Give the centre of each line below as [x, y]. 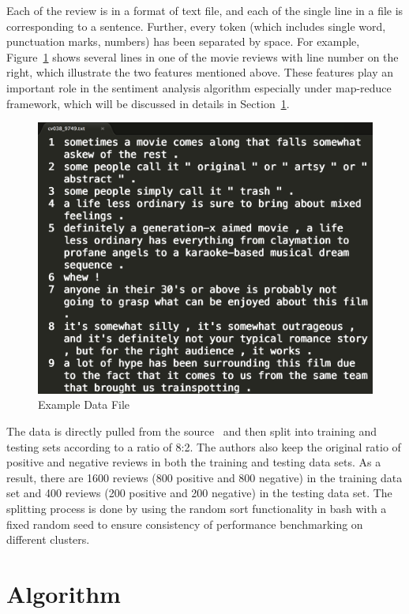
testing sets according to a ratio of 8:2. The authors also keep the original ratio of [204, 446]
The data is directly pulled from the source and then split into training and [192, 431]
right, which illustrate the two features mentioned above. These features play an [200, 72]
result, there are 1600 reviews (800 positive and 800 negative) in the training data [204, 477]
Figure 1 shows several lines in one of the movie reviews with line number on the [203, 56]
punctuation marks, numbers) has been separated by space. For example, [183, 41]
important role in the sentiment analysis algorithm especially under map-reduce [199, 87]
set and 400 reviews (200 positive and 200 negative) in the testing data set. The [199, 493]
